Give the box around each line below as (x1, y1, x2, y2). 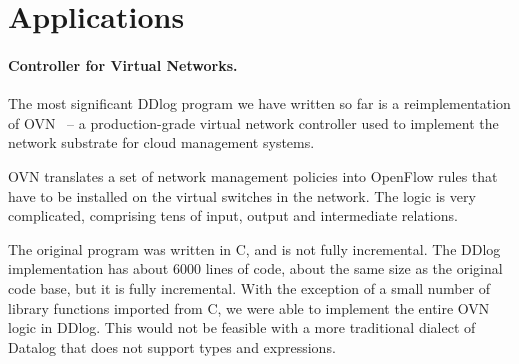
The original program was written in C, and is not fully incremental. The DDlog (8, 238, 501, 259)
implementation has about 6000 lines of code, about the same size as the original (8, 258, 503, 279)
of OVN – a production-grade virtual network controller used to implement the (8, 112, 499, 133)
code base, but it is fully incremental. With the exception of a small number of (8, 277, 491, 298)
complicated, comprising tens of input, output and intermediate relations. (8, 205, 458, 226)
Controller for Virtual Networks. (8, 54, 238, 75)
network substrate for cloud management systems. (8, 132, 315, 153)
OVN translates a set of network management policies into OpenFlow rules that (8, 165, 498, 186)
